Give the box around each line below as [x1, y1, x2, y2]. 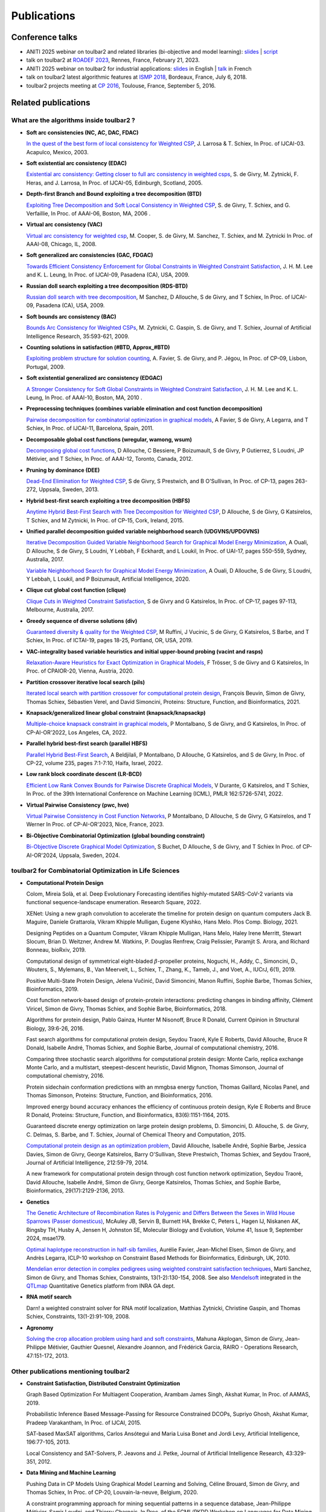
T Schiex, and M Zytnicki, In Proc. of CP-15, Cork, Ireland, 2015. [26, 516, 184, 524]
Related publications [11, 97, 91, 108]
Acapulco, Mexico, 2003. [26, 148, 89, 155]
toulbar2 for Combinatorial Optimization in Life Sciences [11, 867, 180, 875]
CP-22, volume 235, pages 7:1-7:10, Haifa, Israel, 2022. [26, 760, 163, 766]
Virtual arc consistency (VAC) [26, 221, 103, 228]
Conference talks [11, 32, 78, 42]
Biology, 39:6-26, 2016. [26, 1025, 85, 1032]
